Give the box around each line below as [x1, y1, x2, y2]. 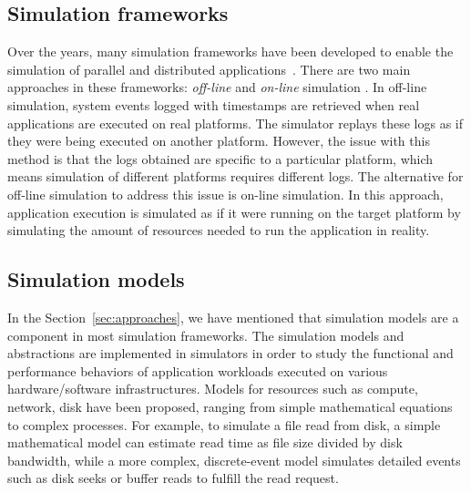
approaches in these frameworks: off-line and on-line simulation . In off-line [7, 77, 427, 97]
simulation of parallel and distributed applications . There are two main [7, 59, 411, 78]
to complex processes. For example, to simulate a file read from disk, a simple [7, 415, 441, 434]
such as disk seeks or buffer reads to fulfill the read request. [7, 468, 339, 488]
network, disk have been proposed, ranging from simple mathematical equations [7, 396, 453, 416]
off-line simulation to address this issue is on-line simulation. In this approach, [7, 184, 444, 203]
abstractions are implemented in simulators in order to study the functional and [7, 344, 454, 363]
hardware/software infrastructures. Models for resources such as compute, [7, 379, 418, 398]
